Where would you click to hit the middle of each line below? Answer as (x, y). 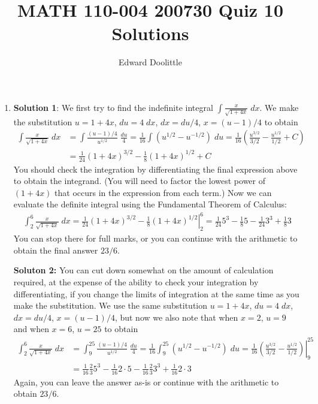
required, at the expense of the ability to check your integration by (136, 282)
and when (31, 329)
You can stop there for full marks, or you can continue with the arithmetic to (155, 238)
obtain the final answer (56, 250)
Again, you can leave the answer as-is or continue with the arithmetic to (146, 382)
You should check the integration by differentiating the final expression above (155, 169)
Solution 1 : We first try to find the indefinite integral (113, 107)
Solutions (150, 33)
